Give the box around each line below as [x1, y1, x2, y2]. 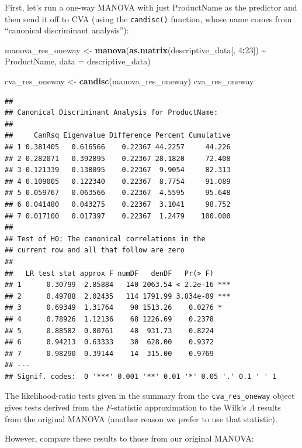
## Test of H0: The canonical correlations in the [5, 234, 206, 243]
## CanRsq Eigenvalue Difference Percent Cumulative [5, 131, 231, 140]
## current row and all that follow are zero [5, 246, 185, 255]
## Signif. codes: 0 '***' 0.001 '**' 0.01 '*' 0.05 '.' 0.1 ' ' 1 [5, 372, 277, 381]
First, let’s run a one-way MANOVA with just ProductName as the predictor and [5, 1, 297, 13]
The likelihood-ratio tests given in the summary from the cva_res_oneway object [5, 389, 295, 402]
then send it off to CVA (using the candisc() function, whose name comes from [5, 12, 292, 25]
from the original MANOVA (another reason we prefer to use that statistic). [5, 412, 277, 425]
